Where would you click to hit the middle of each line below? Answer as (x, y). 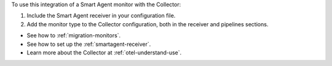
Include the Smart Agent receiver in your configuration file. (101, 16)
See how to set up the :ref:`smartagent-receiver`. (89, 44)
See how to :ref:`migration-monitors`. (74, 35)
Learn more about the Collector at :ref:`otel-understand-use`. (104, 53)
